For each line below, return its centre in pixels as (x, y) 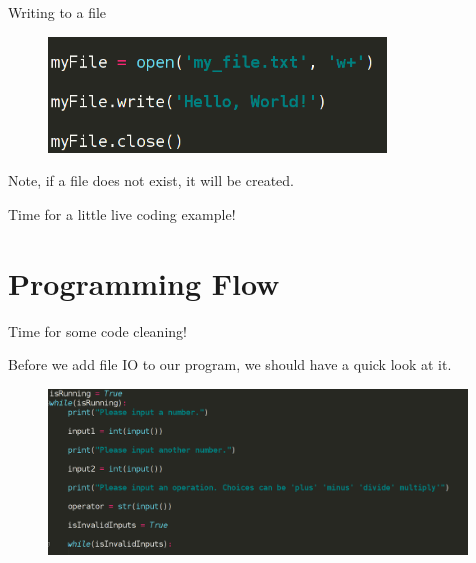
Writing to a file (57, 12)
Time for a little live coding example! (122, 213)
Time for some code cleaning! (97, 330)
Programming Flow (144, 282)
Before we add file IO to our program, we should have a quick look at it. (230, 364)
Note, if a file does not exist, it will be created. (151, 180)
